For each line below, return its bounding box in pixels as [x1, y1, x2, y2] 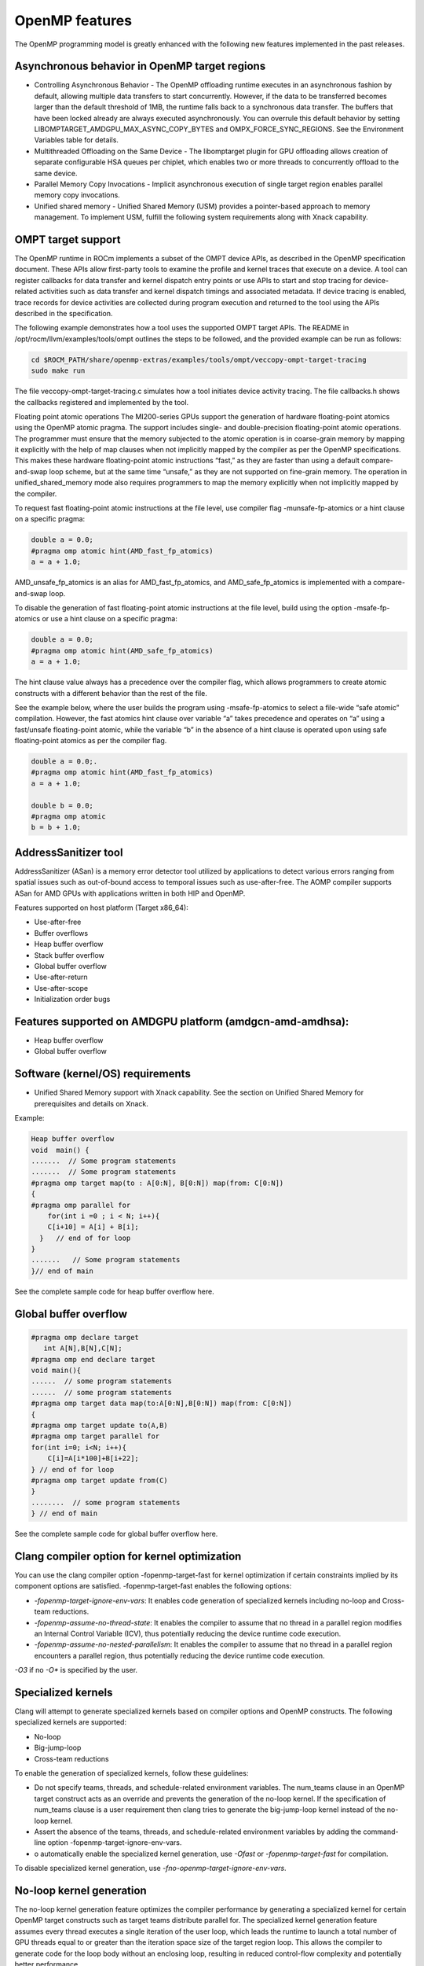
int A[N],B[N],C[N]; [43, 1344, 123, 1353]
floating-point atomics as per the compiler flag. [14, 736, 167, 746]
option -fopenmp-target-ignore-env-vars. [47, 1838, 182, 1847]
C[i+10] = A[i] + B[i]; [47, 1223, 139, 1232]
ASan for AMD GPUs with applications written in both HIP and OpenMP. [14, 889, 246, 898]
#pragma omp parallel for [31, 1200, 131, 1209]
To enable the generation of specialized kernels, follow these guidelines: [14, 1768, 249, 1777]
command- [362, 1827, 399, 1836]
